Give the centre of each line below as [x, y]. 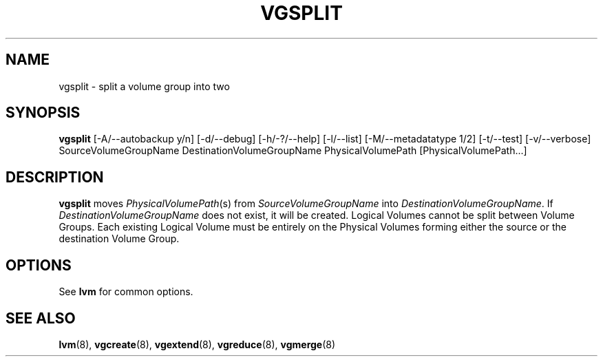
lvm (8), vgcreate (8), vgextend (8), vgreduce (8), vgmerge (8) [197, 344]
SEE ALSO [41, 318]
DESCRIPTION [55, 177]
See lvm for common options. [126, 292]
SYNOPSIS [43, 113]
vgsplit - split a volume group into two [144, 86]
